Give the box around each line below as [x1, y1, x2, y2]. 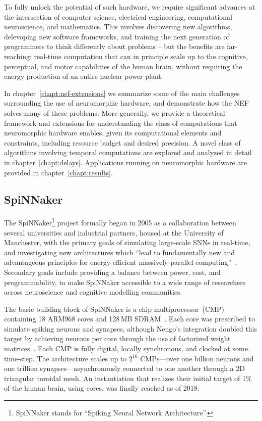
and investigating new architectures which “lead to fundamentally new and [4, 247, 235, 257]
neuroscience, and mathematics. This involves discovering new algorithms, [4, 21, 232, 32]
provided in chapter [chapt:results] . [4, 167, 113, 177]
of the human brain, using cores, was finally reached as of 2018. [4, 383, 200, 393]
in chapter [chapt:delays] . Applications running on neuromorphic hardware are [4, 157, 247, 167]
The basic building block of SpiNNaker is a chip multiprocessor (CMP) [4, 303, 224, 314]
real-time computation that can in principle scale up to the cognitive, [34, 51, 248, 61]
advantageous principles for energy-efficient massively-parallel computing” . [4, 257, 237, 267]
